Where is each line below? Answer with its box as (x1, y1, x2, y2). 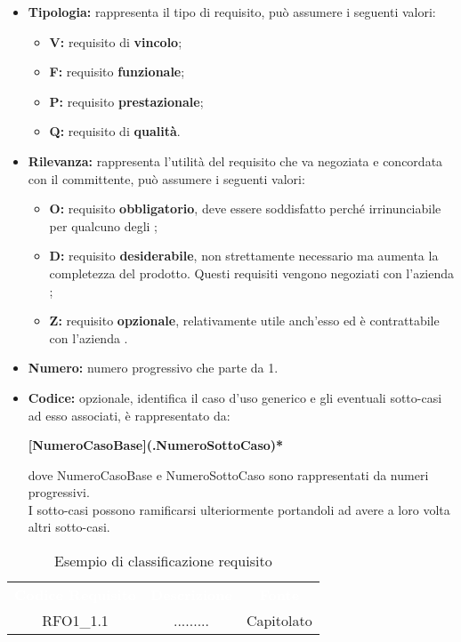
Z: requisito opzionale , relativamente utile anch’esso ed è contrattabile (49, 311, 440, 330)
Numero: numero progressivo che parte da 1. (28, 358, 279, 377)
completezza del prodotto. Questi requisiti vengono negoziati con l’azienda (49, 263, 455, 282)
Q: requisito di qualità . (49, 122, 181, 140)
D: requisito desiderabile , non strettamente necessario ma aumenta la (49, 246, 439, 265)
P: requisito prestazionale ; (49, 92, 204, 110)
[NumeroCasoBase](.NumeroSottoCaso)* (28, 436, 284, 454)
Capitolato (246, 610, 312, 631)
